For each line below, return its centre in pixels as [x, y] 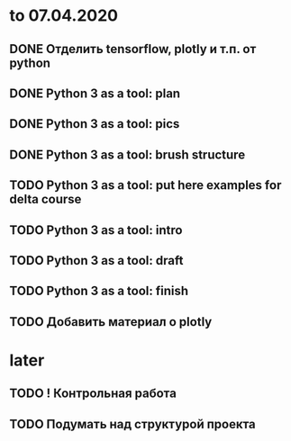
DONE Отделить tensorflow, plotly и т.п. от [133, 49]
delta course [45, 199]
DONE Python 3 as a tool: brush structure [127, 154]
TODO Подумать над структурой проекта [133, 424]
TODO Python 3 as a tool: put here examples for [145, 185]
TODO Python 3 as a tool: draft [96, 261]
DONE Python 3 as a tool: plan [95, 93]
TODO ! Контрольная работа [93, 394]
